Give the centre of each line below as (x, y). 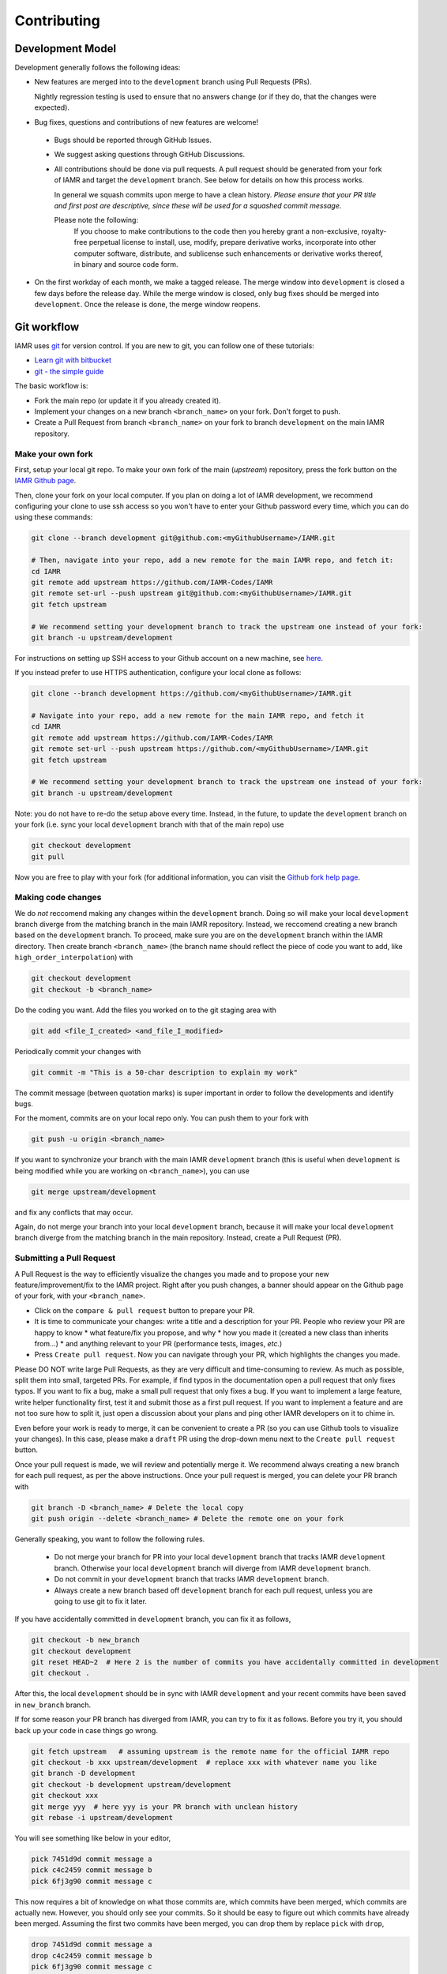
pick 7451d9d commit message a (92, 1859)
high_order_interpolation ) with (74, 957)
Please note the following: (96, 220)
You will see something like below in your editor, (93, 1838)
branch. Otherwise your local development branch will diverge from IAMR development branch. (212, 1568)
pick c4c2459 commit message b (92, 1870)
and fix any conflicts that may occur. (74, 1212)
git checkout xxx (65, 1796)
